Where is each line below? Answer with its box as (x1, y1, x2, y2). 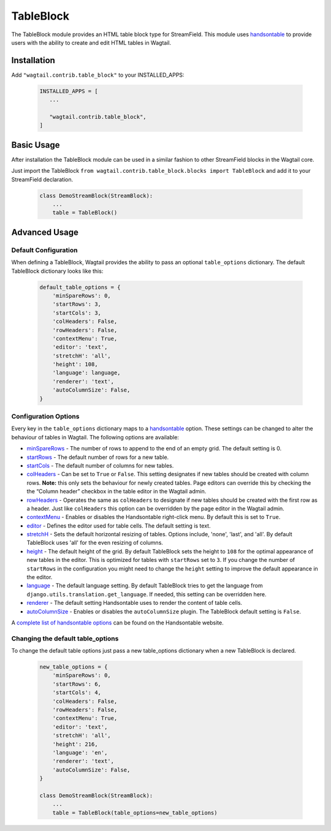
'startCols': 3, (52, 309, 101, 316)
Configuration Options (11, 412, 80, 420)
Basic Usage (11, 140, 60, 150)
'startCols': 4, (52, 689, 101, 696)
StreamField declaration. (11, 175, 74, 183)
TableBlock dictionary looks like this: (11, 267, 104, 275)
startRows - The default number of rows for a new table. (26, 453, 169, 461)
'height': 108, (52, 361, 98, 368)
